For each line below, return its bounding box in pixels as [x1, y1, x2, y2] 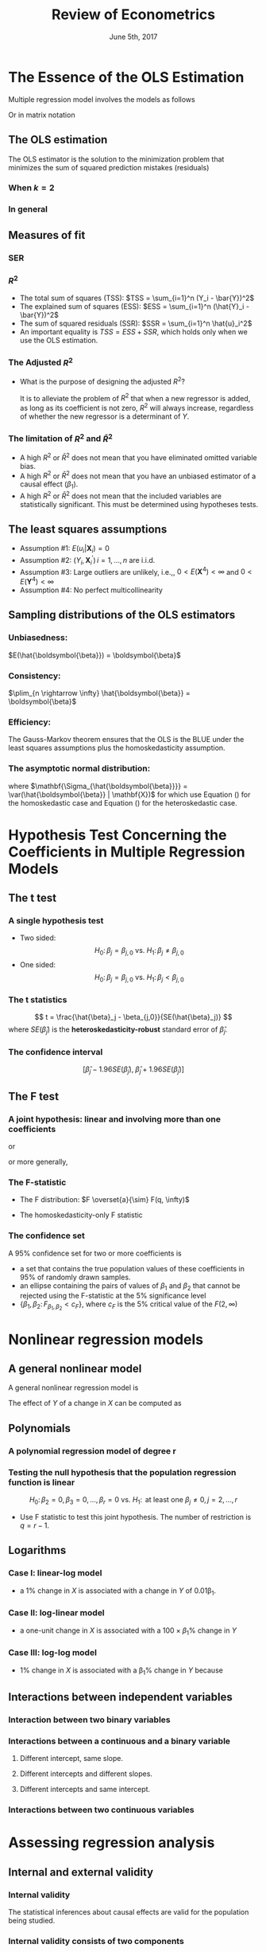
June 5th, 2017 [109, 32, 158, 41]
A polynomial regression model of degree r [8, 1445, 176, 1456]
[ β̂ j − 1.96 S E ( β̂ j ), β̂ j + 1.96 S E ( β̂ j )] [82, 1064, 185, 1076]
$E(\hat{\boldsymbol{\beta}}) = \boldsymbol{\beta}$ [8, 650, 181, 660]
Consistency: [8, 670, 61, 681]
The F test [8, 1089, 60, 1103]
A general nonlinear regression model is [8, 1383, 139, 1392]
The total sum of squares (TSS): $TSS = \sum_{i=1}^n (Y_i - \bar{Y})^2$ [19, 293, 255, 303]
